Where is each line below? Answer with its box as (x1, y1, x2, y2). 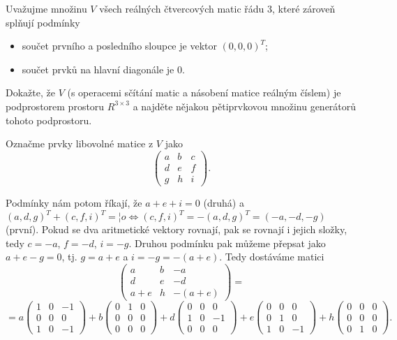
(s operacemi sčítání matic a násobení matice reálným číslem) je (67, 85, 341, 100)
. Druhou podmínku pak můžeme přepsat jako (128, 235, 326, 250)
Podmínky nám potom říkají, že (6, 195, 142, 209)
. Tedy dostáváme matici (219, 249, 324, 264)
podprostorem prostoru (6, 98, 105, 113)
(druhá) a (203, 195, 244, 209)
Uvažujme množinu (6, 1, 87, 15)
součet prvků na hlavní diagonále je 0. (22, 61, 185, 76)
